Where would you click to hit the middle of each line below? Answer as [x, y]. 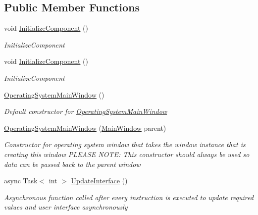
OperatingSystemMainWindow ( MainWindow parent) [85, 128]
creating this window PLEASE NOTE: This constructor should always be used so [127, 154]
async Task [21, 181]
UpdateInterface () [99, 181]
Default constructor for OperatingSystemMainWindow [86, 111]
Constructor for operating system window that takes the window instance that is [125, 144]
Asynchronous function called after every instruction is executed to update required [129, 197]
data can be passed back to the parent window [72, 164]
